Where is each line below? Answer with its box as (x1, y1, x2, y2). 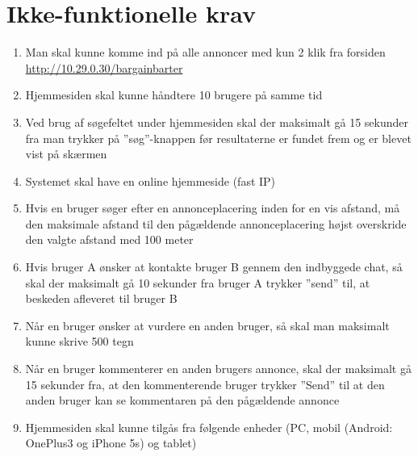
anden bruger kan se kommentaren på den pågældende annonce (25, 392, 340, 409)
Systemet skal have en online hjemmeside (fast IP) (25, 172, 276, 189)
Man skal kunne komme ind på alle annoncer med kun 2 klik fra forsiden (25, 44, 386, 61)
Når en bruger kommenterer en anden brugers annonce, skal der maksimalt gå (25, 360, 412, 377)
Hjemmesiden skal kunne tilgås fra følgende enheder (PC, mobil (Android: (25, 418, 393, 435)
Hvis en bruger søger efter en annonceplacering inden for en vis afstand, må (25, 199, 400, 216)
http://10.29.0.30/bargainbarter (25, 59, 183, 76)
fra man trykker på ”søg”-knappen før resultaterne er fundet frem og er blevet (25, 129, 412, 146)
